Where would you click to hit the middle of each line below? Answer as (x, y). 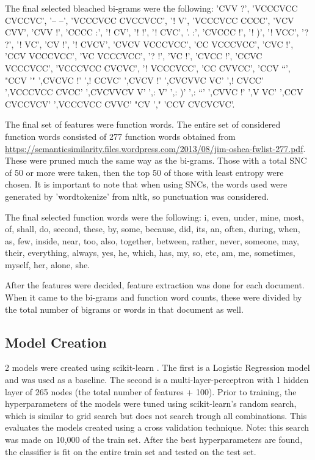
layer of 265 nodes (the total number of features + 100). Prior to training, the (151, 391)
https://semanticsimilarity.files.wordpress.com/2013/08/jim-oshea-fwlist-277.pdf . (155, 148)
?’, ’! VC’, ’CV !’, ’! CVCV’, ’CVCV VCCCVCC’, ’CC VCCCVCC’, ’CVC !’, (149, 44)
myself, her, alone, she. (48, 264)
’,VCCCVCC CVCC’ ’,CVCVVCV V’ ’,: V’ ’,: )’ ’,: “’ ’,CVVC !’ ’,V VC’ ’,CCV (154, 92)
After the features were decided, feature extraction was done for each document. (155, 285)
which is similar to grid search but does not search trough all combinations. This (156, 415)
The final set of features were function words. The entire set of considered (143, 124)
